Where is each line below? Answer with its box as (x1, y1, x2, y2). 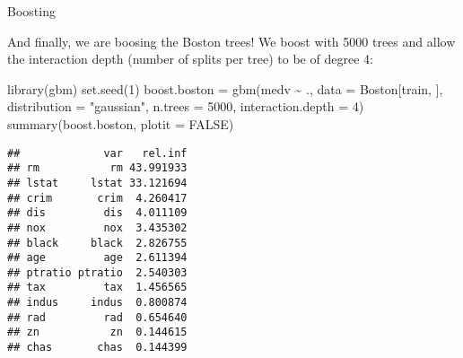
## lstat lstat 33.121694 (7, 176, 188, 189)
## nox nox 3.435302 (7, 221, 188, 234)
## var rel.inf (7, 146, 188, 160)
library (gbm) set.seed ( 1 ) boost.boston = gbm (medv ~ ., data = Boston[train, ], (7, 79, 443, 98)
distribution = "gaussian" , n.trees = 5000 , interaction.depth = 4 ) (7, 97, 364, 116)
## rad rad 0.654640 (7, 310, 188, 324)
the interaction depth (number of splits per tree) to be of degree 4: (7, 49, 373, 68)
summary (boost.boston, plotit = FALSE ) (7, 114, 234, 133)
